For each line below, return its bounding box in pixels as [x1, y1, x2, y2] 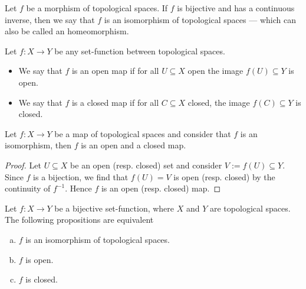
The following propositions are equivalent [5, 213, 154, 226]
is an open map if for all [71, 64, 159, 77]
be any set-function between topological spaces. [54, 44, 225, 57]
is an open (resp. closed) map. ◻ [101, 182, 221, 194]
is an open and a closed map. [81, 139, 186, 151]
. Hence [65, 182, 92, 194]
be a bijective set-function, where [54, 202, 175, 214]
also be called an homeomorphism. [5, 25, 129, 37]
